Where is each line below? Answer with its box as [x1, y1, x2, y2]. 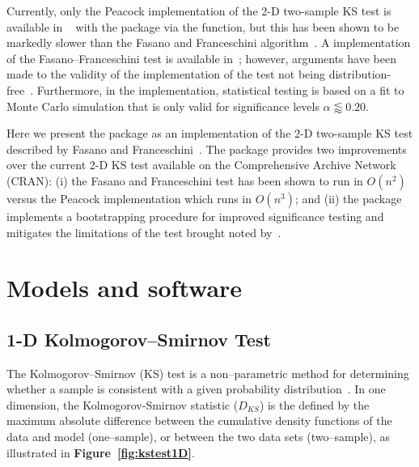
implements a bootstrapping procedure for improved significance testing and [6, 207, 384, 224]
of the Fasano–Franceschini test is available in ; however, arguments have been [6, 49, 396, 66]
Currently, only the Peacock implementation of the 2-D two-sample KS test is [6, 2, 391, 19]
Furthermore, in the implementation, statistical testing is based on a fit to [36, 81, 404, 98]
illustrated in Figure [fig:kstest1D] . [6, 444, 195, 461]
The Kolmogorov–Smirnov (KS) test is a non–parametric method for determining [6, 364, 409, 381]
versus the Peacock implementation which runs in [6, 189, 252, 206]
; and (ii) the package [294, 189, 402, 206]
